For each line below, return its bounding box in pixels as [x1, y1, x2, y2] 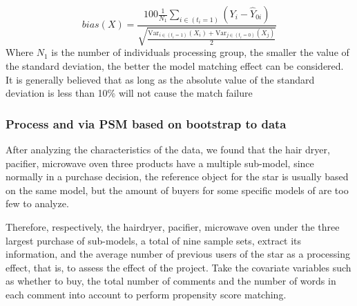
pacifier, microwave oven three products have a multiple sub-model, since [6, 155, 314, 170]
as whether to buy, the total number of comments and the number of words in [6, 274, 336, 288]
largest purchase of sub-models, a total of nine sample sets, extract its [6, 233, 302, 247]
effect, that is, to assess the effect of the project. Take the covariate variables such [6, 260, 351, 274]
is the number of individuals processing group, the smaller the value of [51, 45, 349, 59]
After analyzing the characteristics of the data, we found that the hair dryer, [6, 142, 330, 157]
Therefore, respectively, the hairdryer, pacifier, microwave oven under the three [6, 219, 340, 233]
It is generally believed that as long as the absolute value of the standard [6, 72, 315, 86]
